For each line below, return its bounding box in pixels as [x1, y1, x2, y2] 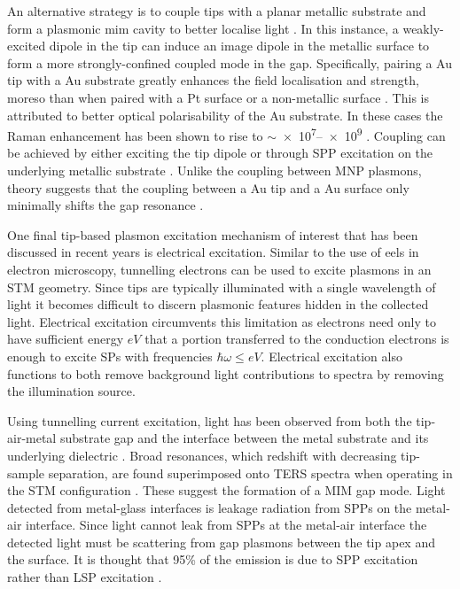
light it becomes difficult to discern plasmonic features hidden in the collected [7, 295, 429, 314]
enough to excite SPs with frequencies [7, 346, 213, 365]
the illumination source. [7, 382, 136, 400]
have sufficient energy [7, 329, 124, 348]
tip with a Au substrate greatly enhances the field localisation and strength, [7, 71, 419, 89]
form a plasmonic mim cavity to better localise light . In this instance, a [7, 19, 399, 37]
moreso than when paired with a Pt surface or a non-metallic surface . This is [7, 88, 429, 106]
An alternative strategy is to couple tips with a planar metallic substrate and [7, 2, 426, 19]
